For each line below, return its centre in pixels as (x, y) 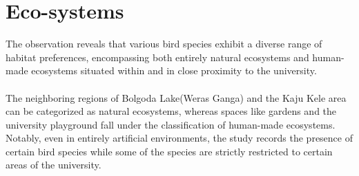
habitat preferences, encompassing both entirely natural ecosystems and (157, 57)
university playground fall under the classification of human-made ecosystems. (171, 124)
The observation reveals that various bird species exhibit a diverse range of (164, 44)
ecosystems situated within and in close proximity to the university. (174, 70)
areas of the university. (54, 165)
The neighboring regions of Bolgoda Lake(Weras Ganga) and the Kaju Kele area (176, 97)
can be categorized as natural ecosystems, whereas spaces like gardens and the (171, 111)
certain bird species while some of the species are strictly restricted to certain (169, 151)
